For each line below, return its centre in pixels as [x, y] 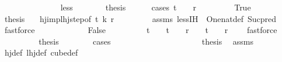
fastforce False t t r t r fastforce [141, 30]
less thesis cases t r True [156, 7]
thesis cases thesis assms [146, 41]
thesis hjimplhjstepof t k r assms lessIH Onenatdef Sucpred [140, 18]
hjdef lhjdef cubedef [41, 52]
